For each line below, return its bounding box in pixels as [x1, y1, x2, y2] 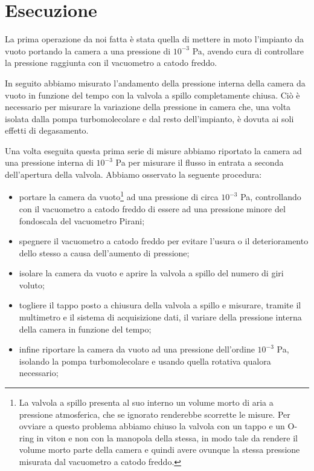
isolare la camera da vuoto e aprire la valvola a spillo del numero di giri [19, 267, 284, 279]
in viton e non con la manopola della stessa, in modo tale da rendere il [36, 431, 298, 444]
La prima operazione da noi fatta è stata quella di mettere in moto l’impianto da [5, 33, 304, 45]
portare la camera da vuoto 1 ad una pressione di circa [19, 189, 219, 203]
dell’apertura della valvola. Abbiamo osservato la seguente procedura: [5, 168, 262, 181]
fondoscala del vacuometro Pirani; [19, 214, 145, 227]
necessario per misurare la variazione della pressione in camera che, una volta [5, 100, 291, 113]
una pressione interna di [5, 156, 94, 169]
